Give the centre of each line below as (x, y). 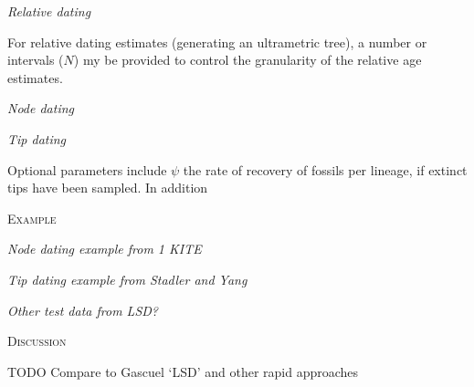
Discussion (37, 341)
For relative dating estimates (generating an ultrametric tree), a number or (217, 42)
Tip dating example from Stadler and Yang (127, 279)
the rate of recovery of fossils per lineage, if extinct (325, 169)
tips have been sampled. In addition (108, 188)
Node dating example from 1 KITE (105, 249)
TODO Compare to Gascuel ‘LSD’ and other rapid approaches (183, 371)
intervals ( (36, 60)
